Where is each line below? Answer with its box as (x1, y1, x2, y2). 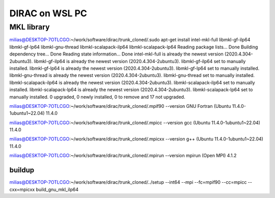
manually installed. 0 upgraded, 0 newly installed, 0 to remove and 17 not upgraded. (9, 94, 185, 100)
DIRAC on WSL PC (9, 8, 88, 19)
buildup (9, 166, 35, 175)
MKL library (9, 22, 50, 32)
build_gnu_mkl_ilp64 (36, 186, 79, 192)
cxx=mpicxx (9, 186, 35, 192)
